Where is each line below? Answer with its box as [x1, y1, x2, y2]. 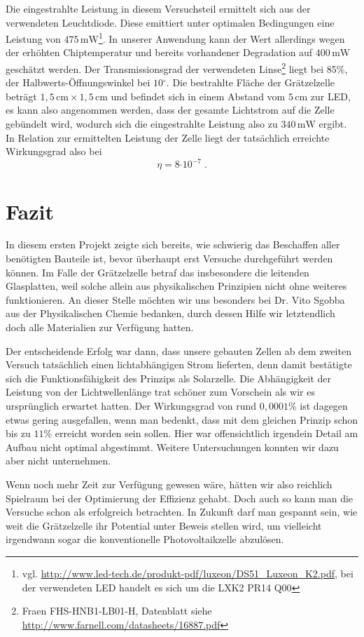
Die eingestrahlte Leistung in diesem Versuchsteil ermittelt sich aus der [6, 1, 311, 15]
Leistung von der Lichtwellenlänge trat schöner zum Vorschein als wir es [6, 384, 315, 399]
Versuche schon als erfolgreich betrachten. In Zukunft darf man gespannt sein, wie [6, 504, 358, 519]
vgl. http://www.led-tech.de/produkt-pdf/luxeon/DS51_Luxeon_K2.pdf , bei [22, 565, 353, 580]
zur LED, [310, 88, 351, 103]
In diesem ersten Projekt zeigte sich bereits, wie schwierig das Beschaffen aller [6, 237, 340, 252]
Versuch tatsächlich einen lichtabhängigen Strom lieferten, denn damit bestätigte [6, 357, 352, 372]
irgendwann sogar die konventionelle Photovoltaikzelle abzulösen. [6, 532, 284, 547]
